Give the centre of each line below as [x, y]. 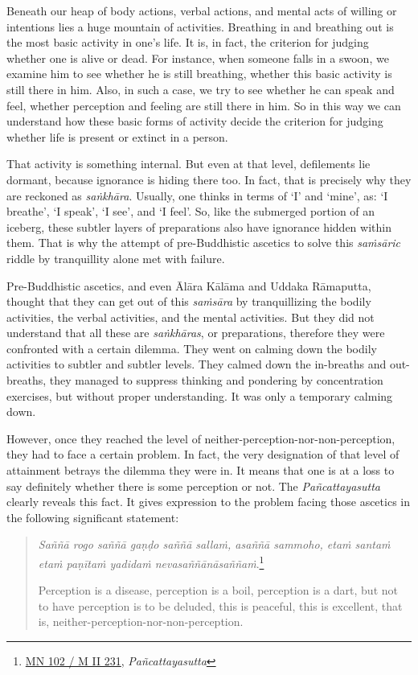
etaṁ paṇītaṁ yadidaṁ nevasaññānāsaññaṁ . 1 [151, 562]
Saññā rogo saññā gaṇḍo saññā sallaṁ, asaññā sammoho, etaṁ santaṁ [214, 544]
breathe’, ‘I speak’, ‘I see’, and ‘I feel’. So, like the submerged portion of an [191, 211]
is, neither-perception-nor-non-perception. [141, 621]
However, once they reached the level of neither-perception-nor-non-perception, [201, 438]
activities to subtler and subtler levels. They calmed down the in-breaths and [197, 364]
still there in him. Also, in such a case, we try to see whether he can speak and [201, 89]
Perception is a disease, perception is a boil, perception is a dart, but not [218, 590]
